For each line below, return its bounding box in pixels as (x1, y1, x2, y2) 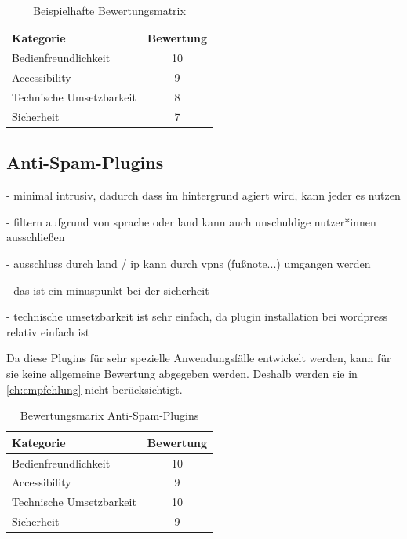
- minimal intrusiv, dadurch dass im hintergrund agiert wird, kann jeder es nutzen (6, 187, 401, 203)
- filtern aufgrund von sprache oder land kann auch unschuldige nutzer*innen (6, 213, 376, 229)
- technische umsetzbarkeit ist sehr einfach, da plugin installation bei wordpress (6, 308, 388, 324)
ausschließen (6, 229, 65, 245)
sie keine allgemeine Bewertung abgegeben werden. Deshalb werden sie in (6, 365, 358, 382)
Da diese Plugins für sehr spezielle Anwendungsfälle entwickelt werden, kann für (6, 350, 391, 366)
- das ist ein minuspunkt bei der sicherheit (6, 281, 209, 298)
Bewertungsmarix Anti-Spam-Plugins (20, 407, 199, 423)
